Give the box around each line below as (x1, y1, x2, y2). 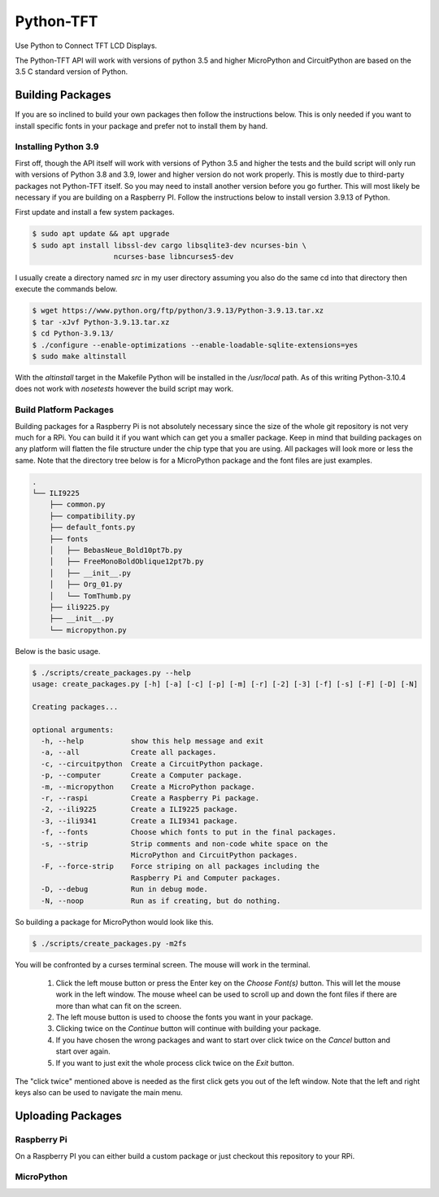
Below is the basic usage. (15, 646, 101, 655)
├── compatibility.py (49, 511, 136, 520)
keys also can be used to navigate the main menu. (15, 1088, 183, 1098)
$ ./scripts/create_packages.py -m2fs (32, 939, 187, 948)
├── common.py (49, 500, 106, 509)
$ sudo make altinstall (32, 352, 128, 362)
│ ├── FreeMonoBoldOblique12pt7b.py (49, 557, 204, 566)
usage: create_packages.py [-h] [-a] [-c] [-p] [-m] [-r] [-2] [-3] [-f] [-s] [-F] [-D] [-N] (32, 680, 419, 689)
